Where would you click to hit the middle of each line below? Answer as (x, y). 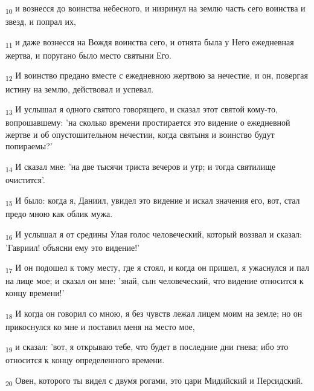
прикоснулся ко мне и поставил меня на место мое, (100, 326)
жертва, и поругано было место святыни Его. (88, 55)
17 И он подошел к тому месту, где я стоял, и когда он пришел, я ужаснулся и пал (158, 268)
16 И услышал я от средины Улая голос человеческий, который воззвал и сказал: (154, 234)
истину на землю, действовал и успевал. (80, 89)
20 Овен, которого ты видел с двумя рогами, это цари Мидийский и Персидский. (154, 381)
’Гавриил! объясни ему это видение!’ (73, 247)
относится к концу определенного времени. (85, 360)
